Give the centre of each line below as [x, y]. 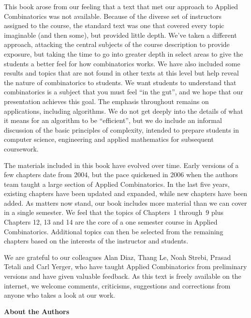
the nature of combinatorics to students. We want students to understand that [120, 82]
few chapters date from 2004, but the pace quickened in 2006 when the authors [121, 174]
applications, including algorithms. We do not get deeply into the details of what [124, 111]
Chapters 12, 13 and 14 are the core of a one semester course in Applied [111, 222]
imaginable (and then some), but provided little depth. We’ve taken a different [120, 35]
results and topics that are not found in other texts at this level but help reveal [121, 73]
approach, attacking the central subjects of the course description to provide [117, 44]
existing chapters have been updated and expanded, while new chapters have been [126, 193]
